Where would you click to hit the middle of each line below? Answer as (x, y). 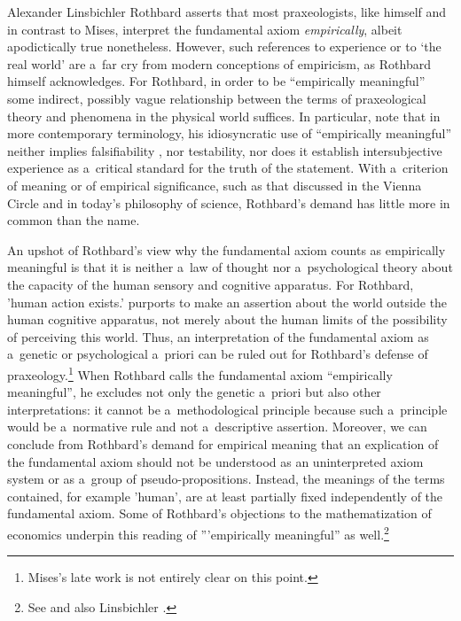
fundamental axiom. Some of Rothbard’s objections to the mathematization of (219, 513)
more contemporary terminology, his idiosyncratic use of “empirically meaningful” (229, 133)
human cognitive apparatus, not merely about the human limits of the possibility (227, 319)
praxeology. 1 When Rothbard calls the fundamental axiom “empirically (200, 373)
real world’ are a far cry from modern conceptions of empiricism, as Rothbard (219, 63)
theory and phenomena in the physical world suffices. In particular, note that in (224, 116)
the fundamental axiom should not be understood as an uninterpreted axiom (215, 461)
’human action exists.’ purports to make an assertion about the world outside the (227, 302)
